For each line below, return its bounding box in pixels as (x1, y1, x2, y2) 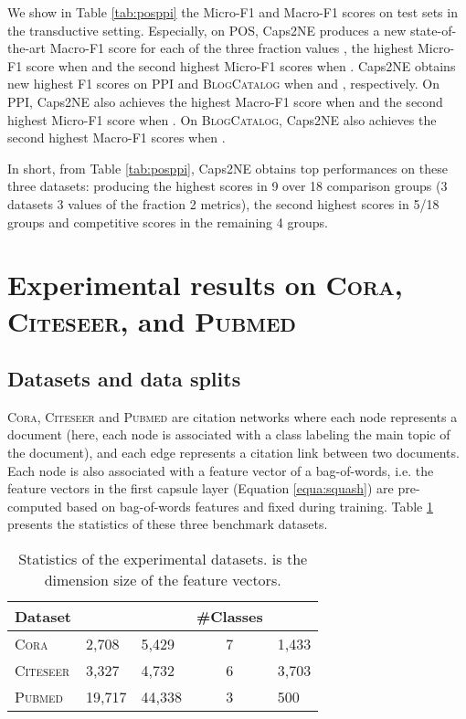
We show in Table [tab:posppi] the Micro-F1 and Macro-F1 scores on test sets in (7, 3, 458, 21)
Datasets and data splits (7, 365, 241, 393)
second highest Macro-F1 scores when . (7, 128, 226, 147)
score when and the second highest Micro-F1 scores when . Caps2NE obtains (26, 56, 456, 75)
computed (7, 496, 62, 515)
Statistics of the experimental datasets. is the (18, 548, 308, 570)
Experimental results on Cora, (7, 266, 403, 303)
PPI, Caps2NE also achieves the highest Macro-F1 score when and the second (7, 91, 443, 111)
